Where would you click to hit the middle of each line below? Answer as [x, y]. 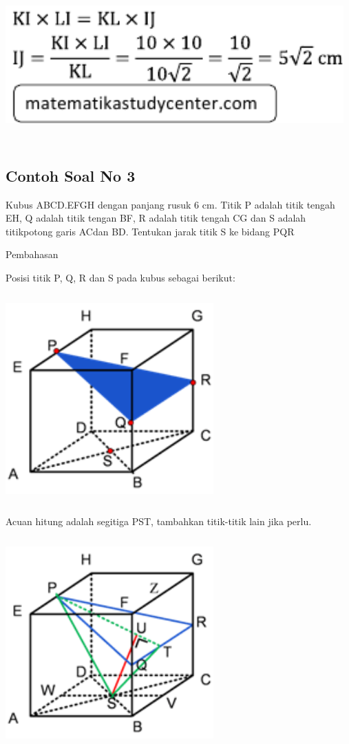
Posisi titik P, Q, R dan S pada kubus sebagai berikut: [120, 277]
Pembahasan [32, 254]
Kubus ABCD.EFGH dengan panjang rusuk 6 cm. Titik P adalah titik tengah [170, 204]
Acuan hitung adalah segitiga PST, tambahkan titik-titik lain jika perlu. [159, 521]
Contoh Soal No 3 [71, 175]
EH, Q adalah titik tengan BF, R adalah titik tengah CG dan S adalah [156, 218]
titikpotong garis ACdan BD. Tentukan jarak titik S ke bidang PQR [150, 231]
